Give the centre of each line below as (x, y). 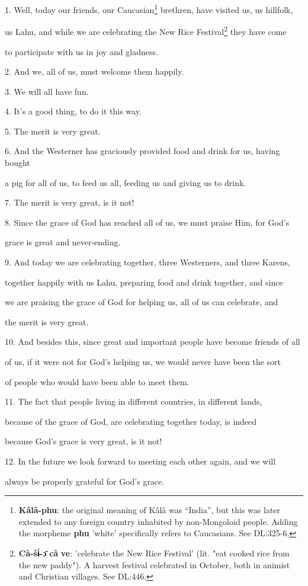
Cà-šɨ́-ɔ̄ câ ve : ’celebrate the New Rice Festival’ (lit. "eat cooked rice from (154, 553)
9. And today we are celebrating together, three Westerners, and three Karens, (147, 262)
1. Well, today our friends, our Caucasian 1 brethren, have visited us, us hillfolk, (149, 9)
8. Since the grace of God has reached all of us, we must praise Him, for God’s (147, 222)
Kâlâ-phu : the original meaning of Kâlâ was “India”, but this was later (150, 510)
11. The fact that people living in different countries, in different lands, (134, 401)
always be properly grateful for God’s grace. (85, 481)
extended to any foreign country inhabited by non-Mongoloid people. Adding (158, 521)
